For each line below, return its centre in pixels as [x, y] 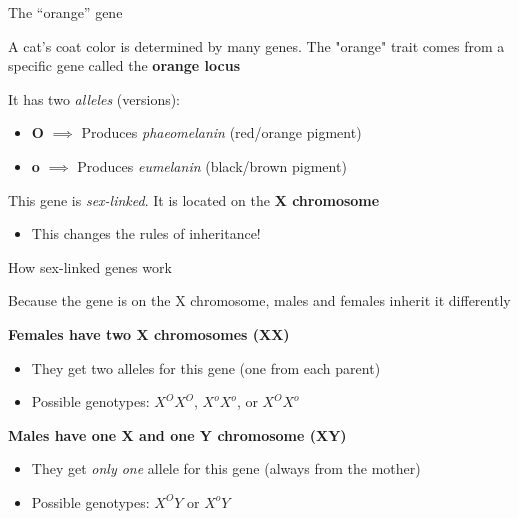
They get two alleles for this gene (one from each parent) [206, 367]
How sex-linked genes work [90, 266]
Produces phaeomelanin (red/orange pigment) [221, 132]
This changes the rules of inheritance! [146, 233]
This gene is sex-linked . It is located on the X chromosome [194, 199]
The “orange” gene [65, 12]
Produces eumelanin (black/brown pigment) [212, 165]
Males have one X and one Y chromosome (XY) [177, 434]
